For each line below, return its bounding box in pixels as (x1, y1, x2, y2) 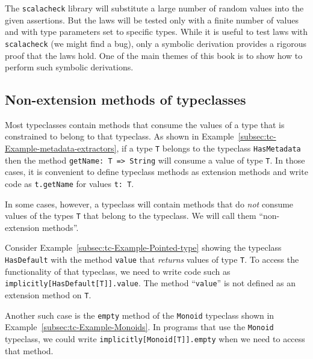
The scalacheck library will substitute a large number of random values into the (5, 2, 304, 14)
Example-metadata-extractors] (5, 142, 117, 155)
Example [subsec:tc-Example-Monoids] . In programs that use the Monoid (5, 321, 274, 333)
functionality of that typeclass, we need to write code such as (5, 265, 231, 277)
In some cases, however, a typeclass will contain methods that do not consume (5, 197, 294, 210)
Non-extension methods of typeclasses (5, 90, 246, 109)
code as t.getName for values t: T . (5, 177, 134, 189)
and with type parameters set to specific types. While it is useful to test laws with (5, 25, 308, 38)
